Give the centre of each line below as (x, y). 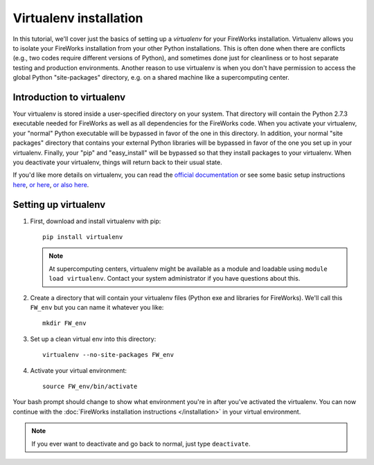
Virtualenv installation (78, 18)
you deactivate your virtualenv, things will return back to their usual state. (117, 162)
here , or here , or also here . (51, 184)
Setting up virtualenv (59, 204)
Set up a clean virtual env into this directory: (93, 339)
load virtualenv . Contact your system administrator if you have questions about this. (175, 279)
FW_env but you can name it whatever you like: (97, 307)
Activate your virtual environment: (79, 370)
